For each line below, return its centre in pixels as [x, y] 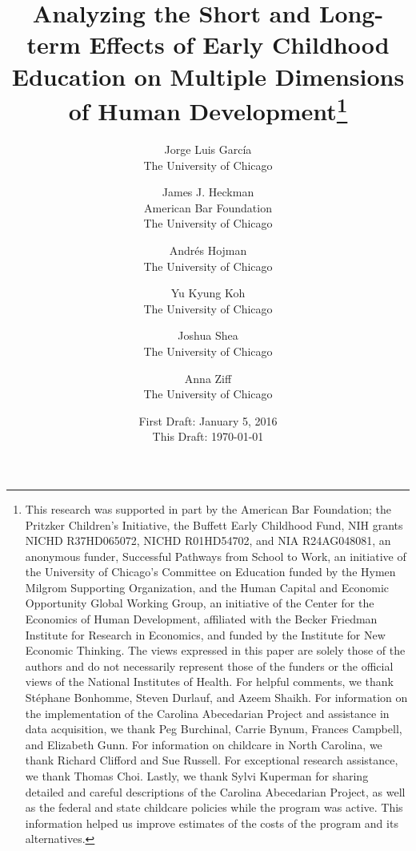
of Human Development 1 [208, 109]
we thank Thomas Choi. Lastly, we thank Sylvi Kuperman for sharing [197, 776]
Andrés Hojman [208, 250]
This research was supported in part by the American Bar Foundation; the [208, 508]
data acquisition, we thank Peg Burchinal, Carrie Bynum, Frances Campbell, [214, 729]
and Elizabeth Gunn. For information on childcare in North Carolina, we [204, 744]
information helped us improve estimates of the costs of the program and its [212, 823]
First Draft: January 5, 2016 [208, 420]
